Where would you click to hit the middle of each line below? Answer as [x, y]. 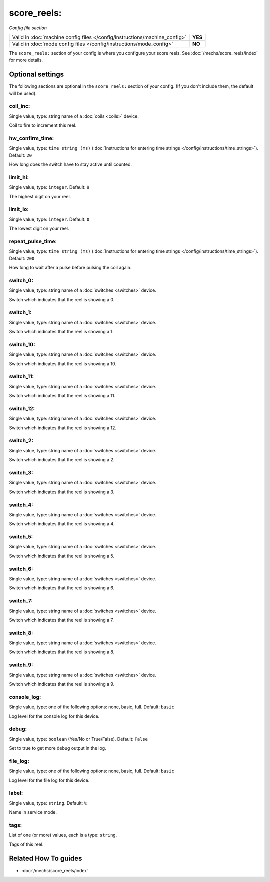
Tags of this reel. [26, 844]
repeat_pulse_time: [33, 241]
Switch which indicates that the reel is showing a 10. [63, 364]
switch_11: [22, 376]
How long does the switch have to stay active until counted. [71, 164]
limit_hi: [19, 177]
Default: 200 [22, 258]
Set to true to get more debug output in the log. [58, 748]
